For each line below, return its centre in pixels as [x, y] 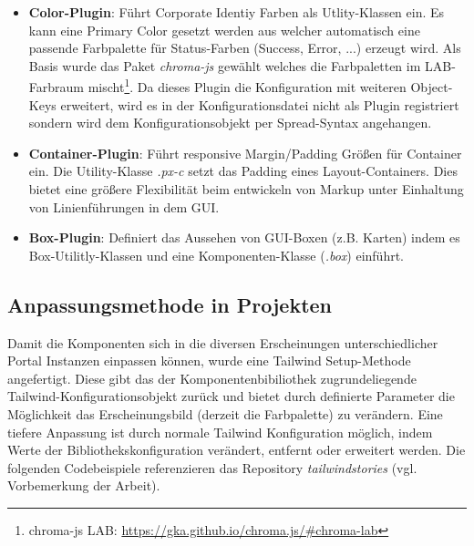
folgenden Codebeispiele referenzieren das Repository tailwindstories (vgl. [212, 467]
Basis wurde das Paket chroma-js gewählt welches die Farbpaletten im [225, 65]
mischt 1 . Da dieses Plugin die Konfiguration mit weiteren [247, 86]
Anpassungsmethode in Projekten [170, 304]
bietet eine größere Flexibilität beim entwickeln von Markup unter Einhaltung [246, 189]
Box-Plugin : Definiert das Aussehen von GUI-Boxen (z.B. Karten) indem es [244, 237]
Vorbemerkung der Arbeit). [84, 485]
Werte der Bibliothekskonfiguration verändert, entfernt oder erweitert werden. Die [237, 450]
